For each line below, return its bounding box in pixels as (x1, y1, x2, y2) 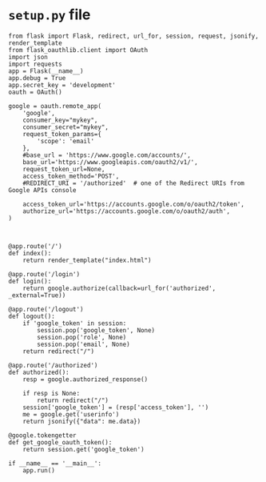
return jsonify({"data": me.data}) (22, 417, 141, 425)
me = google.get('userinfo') (22, 410, 120, 418)
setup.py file (8, 6, 91, 24)
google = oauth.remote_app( (8, 102, 102, 110)
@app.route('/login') (8, 270, 81, 278)
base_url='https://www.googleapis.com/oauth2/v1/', (22, 158, 198, 166)
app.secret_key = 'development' (8, 81, 116, 89)
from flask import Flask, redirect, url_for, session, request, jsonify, (8, 32, 260, 40)
